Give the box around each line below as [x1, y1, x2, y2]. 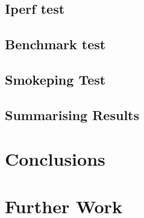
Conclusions [5, 147, 105, 171]
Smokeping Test [5, 70, 106, 88]
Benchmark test [5, 35, 106, 53]
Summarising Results [5, 105, 139, 124]
